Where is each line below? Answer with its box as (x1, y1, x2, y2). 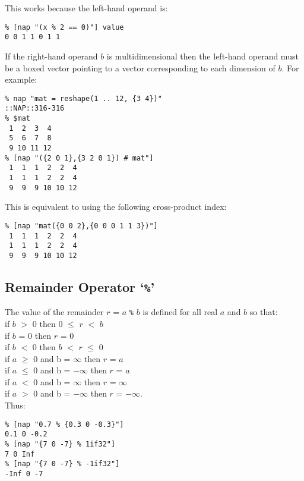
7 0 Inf (5, 449, 35, 458)
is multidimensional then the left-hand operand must (106, 49, 299, 62)
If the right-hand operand (5, 49, 98, 62)
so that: (249, 306, 278, 318)
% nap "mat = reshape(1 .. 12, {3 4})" (5, 94, 162, 103)
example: (5, 73, 37, 86)
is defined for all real (142, 306, 218, 318)
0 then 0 (32, 317, 63, 329)
